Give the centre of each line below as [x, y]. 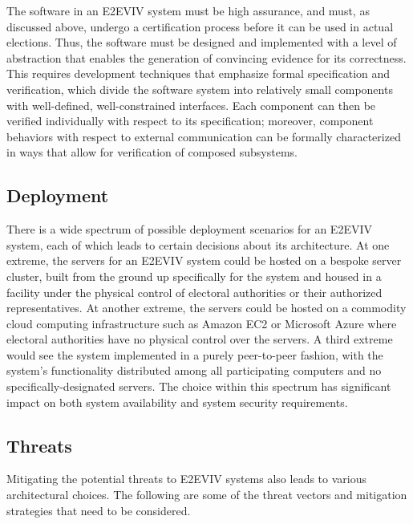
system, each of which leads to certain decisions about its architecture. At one [198, 244]
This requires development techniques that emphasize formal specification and [198, 73]
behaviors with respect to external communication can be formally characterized [204, 136]
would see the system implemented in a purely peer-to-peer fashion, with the [195, 354]
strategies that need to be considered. [99, 510]
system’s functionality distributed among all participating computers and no [194, 370]
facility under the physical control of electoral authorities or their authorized [194, 292]
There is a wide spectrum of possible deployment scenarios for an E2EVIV [189, 229]
